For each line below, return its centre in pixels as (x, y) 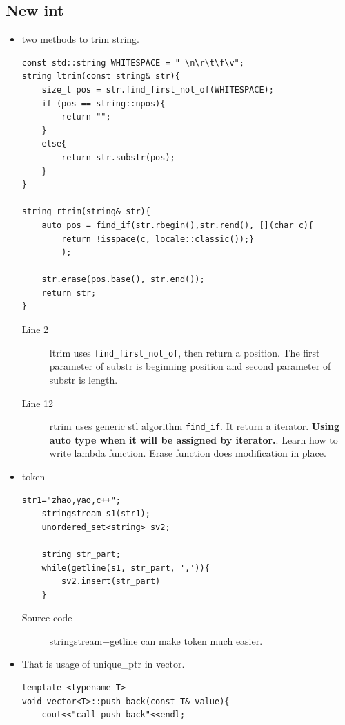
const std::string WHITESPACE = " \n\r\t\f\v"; (133, 63)
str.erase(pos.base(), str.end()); (123, 280)
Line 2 (35, 329)
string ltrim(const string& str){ (101, 76)
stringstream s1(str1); (96, 514)
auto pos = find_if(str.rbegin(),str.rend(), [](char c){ (178, 225)
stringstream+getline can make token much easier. (156, 640)
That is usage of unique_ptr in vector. (103, 664)
